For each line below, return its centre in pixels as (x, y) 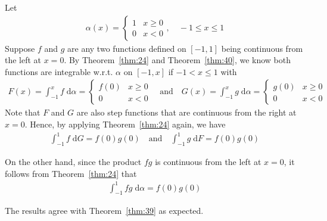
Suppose (20, 48)
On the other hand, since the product (73, 161)
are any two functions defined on (127, 48)
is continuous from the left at (208, 161)
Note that (23, 112)
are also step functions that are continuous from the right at (186, 112)
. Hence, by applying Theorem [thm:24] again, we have (125, 124)
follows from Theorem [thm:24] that (71, 173)
